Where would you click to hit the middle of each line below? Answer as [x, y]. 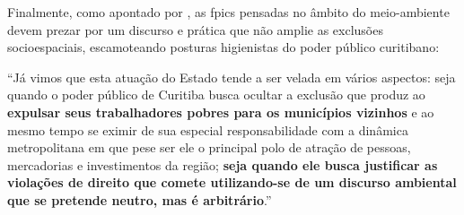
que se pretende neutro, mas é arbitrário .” [140, 199]
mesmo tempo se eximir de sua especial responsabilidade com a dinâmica [208, 129]
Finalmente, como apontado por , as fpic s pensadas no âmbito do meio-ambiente [228, 12]
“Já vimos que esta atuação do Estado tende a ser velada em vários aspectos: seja [232, 77]
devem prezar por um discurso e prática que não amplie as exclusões [195, 29]
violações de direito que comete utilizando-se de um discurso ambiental [232, 182]
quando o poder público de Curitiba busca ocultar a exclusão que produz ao [216, 95]
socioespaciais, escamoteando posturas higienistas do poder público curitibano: [223, 47]
